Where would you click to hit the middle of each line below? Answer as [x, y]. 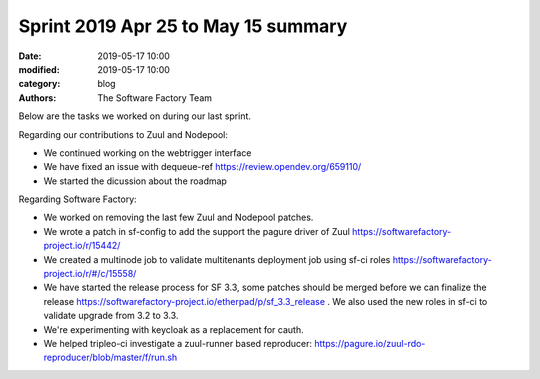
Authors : [37, 97]
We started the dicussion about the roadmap [135, 181]
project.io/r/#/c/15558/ [90, 274]
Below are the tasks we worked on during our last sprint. [135, 116]
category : [39, 84]
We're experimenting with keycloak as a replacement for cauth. [173, 329]
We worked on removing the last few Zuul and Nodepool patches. [178, 217]
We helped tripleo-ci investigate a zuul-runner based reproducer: [178, 343]
